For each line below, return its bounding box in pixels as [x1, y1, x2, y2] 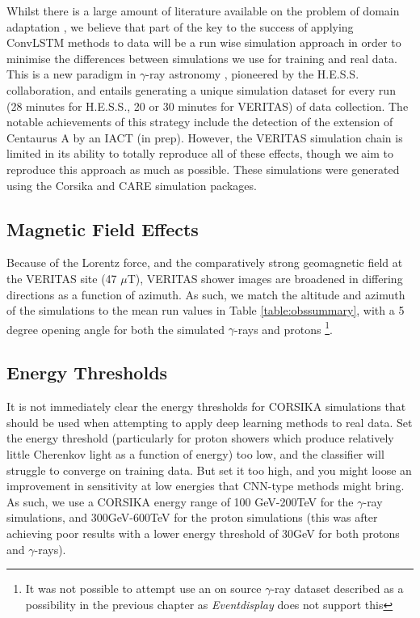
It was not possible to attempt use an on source [25, 580, 262, 597]
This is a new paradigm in [6, 66, 136, 83]
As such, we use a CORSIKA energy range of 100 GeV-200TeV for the [6, 493, 354, 510]
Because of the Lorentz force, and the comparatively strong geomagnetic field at [6, 254, 403, 271]
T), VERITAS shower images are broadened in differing [127, 269, 403, 286]
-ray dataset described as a [271, 580, 404, 597]
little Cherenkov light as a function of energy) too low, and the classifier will [6, 445, 384, 462]
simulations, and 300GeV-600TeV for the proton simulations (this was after [6, 509, 378, 526]
